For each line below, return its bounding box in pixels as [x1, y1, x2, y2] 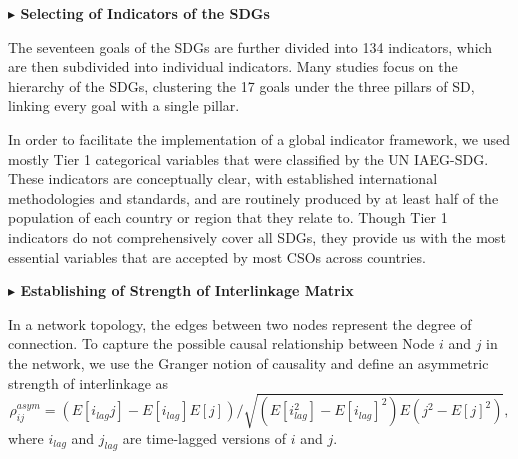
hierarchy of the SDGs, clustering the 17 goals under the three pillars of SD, [8, 75, 475, 96]
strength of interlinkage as [8, 372, 169, 393]
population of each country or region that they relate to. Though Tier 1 [8, 207, 448, 228]
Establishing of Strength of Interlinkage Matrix [20, 280, 354, 301]
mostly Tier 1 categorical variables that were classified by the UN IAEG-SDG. [8, 148, 489, 169]
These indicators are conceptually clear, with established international [8, 168, 438, 189]
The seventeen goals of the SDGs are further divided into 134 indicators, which [8, 36, 493, 57]
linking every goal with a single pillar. [8, 95, 240, 116]
